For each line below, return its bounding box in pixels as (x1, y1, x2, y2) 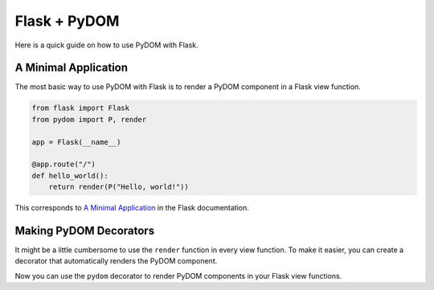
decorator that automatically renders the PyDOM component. (14, 256, 218, 266)
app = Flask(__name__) (31, 137, 121, 146)
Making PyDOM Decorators (14, 223, 155, 237)
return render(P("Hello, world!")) (48, 182, 189, 192)
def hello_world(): (31, 171, 108, 180)
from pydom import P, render (31, 115, 147, 124)
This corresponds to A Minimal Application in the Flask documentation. (14, 203, 249, 213)
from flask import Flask (31, 104, 130, 112)
